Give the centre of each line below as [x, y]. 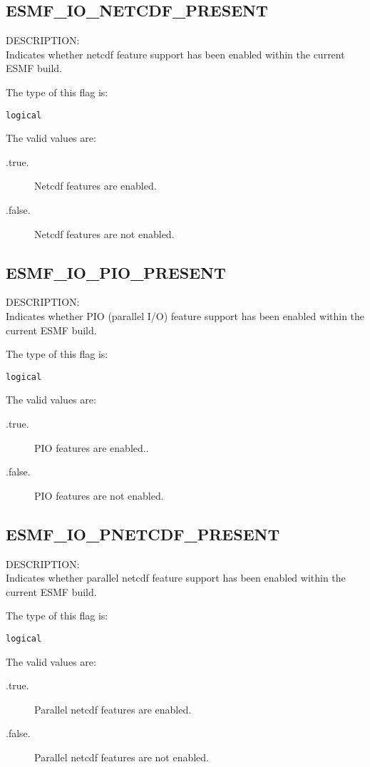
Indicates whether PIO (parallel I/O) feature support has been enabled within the [185, 316]
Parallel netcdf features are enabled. [113, 709]
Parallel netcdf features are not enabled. [122, 757]
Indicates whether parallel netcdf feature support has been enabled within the [176, 578]
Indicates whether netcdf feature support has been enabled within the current [175, 54]
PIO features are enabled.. [92, 447]
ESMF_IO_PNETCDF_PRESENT [143, 534]
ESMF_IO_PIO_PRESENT [116, 272]
